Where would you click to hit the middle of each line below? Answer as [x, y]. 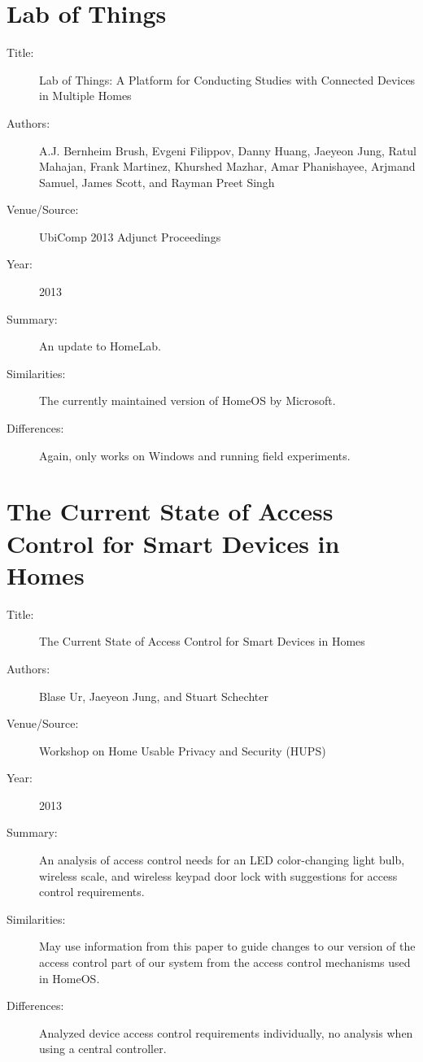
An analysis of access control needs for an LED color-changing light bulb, [222, 860]
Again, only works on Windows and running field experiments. [195, 455]
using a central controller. [103, 1049]
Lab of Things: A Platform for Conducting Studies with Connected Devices [227, 79]
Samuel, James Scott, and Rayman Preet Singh [157, 182]
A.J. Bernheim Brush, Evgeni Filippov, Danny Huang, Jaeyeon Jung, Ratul [228, 150]
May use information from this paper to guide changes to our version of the [227, 946]
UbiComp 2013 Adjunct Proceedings [130, 236]
